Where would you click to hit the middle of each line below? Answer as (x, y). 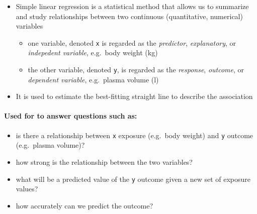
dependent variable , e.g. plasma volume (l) (93, 79)
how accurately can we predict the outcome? (84, 205)
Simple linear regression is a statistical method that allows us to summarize (132, 6)
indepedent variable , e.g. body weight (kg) (93, 52)
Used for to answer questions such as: (71, 116)
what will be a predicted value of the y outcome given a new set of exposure (133, 179)
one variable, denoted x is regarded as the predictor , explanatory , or (132, 42)
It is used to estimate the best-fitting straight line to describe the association (134, 96)
